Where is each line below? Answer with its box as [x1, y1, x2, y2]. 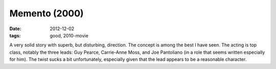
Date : [9, 26, 21, 32]
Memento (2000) [9, 8, 84, 19]
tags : [9, 32, 21, 38]
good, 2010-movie [50, 32, 89, 38]
